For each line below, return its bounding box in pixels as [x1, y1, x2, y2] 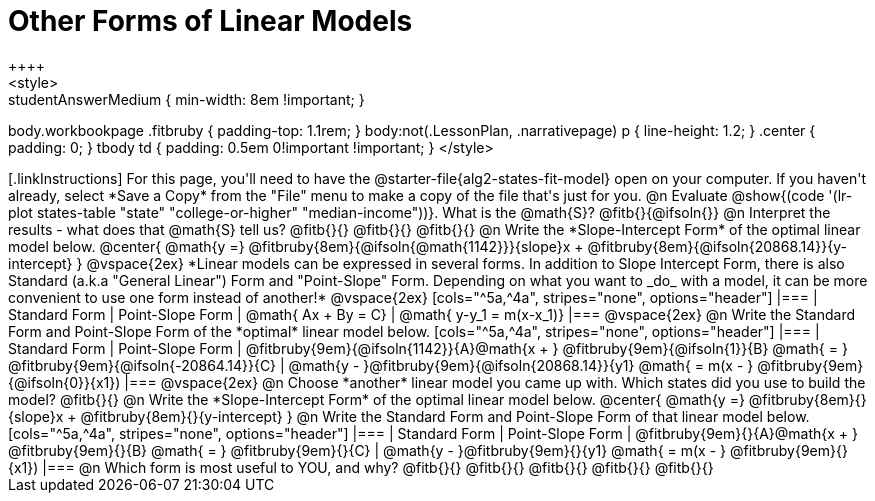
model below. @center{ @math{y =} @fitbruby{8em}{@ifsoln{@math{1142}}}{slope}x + [8, 237, 584, 255]
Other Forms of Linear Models [8, 4, 413, 38]
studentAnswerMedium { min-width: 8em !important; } [8, 90, 365, 108]
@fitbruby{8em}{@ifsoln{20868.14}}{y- [587, 237, 847, 255]
